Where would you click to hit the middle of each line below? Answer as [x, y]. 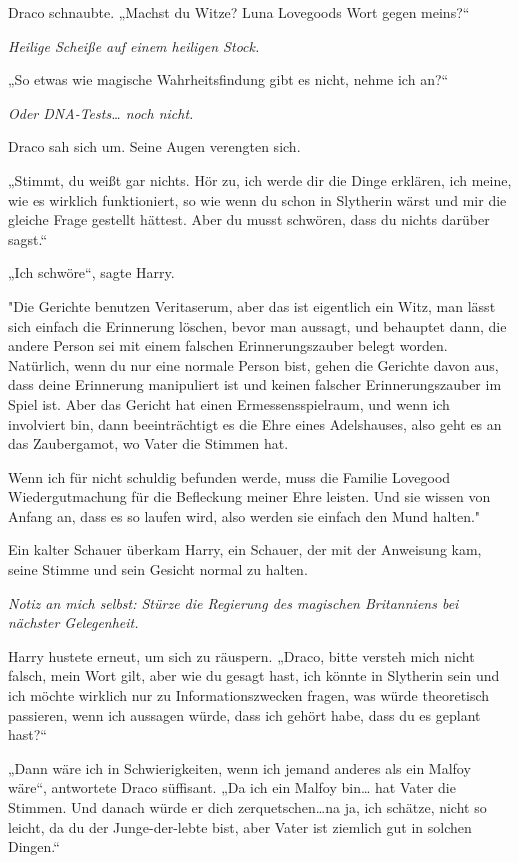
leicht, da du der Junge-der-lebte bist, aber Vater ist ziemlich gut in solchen [240, 826]
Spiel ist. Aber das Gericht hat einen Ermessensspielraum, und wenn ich [229, 403]
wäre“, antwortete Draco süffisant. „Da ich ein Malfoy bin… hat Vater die [232, 787]
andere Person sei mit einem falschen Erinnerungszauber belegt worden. [228, 345]
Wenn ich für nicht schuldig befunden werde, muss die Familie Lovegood [229, 476]
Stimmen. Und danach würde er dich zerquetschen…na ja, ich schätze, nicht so [247, 807]
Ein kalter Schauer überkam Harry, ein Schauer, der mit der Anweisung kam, [245, 549]
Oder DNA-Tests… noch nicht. [101, 112]
